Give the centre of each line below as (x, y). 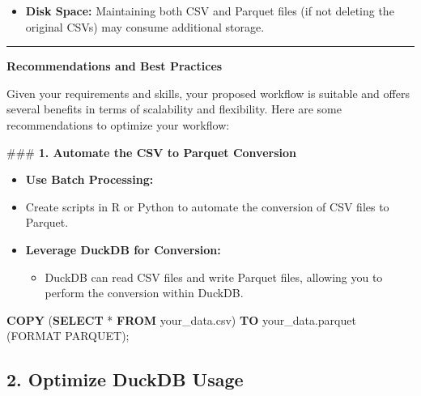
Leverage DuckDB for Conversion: (123, 249)
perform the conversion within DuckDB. (144, 293)
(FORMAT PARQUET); (68, 336)
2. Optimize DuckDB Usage (125, 379)
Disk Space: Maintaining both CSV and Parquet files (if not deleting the (210, 11)
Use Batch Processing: (89, 179)
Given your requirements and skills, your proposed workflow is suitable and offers (208, 93)
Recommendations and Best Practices (115, 66)
